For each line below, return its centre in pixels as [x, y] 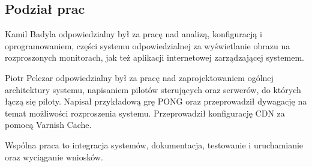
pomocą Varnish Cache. [48, 125]
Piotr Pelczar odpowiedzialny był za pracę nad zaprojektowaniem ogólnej [139, 77]
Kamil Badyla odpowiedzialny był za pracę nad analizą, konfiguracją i [133, 34]
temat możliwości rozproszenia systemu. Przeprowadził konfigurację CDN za [145, 113]
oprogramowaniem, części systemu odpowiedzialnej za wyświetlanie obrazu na [148, 45]
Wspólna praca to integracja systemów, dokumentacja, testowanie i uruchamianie [154, 144]
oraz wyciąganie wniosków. [54, 156]
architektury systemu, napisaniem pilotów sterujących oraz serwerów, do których [153, 89]
